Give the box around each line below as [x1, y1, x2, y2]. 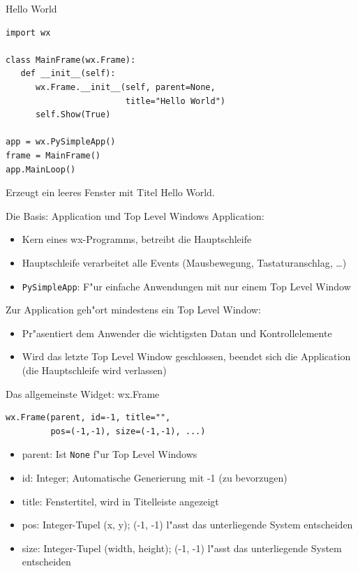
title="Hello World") [125, 96, 225, 106]
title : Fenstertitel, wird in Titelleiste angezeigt [22, 494, 219, 508]
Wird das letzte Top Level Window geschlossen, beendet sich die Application [22, 349, 351, 364]
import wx [6, 27, 51, 38]
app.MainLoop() [6, 164, 76, 175]
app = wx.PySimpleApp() [6, 137, 116, 147]
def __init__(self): [20, 68, 116, 79]
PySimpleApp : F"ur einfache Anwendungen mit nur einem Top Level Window [22, 279, 351, 293]
